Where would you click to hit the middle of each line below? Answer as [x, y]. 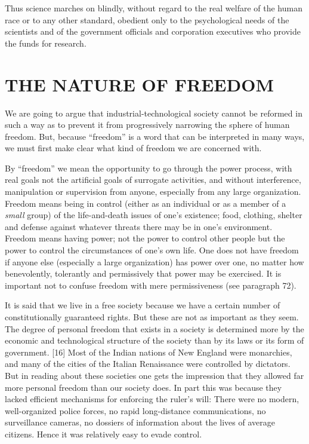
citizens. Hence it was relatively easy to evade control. [103, 434]
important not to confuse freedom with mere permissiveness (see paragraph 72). [151, 285]
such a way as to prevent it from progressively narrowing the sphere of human [147, 125]
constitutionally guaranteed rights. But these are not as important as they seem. [152, 317]
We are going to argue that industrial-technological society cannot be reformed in [154, 113]
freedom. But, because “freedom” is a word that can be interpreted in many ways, [155, 136]
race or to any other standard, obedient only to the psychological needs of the [147, 19]
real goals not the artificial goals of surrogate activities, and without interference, [153, 180]
